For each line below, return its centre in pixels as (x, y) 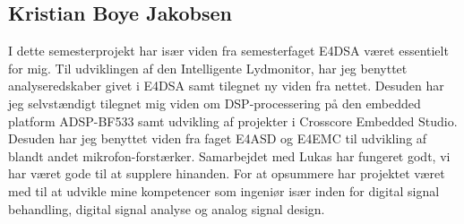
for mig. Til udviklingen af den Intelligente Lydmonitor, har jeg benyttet (208, 68)
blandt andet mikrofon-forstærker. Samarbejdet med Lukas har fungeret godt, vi (229, 155)
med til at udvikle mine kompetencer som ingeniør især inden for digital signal (224, 190)
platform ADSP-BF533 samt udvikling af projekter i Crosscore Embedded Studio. (233, 121)
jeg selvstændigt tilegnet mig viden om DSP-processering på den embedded (215, 103)
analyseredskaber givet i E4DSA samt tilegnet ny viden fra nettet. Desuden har (226, 86)
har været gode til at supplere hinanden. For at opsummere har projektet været (227, 173)
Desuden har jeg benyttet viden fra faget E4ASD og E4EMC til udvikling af (218, 138)
